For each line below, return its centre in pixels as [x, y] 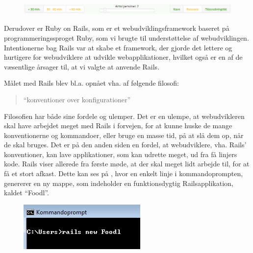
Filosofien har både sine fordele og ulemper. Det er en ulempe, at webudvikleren [124, 116]
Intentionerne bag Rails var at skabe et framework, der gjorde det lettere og [118, 47]
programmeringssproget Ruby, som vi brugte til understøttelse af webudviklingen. [126, 37]
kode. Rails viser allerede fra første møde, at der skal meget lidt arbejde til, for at [127, 164]
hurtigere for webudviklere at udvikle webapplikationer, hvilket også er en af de [123, 57]
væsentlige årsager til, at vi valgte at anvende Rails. [82, 66]
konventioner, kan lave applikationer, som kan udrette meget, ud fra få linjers [121, 154]
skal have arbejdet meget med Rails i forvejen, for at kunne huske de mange [118, 126]
